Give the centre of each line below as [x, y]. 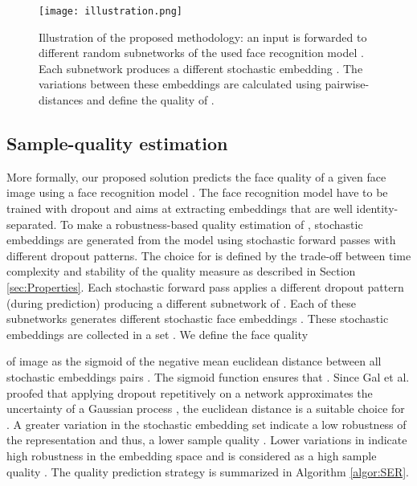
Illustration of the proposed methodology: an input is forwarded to [203, 37]
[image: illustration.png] [110, 11]
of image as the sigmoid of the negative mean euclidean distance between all [194, 361]
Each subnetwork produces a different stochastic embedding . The [201, 68]
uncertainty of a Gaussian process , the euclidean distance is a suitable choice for [206, 408]
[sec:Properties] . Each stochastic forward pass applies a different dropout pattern [205, 286]
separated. [32, 224]
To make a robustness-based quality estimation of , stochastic [212, 224]
